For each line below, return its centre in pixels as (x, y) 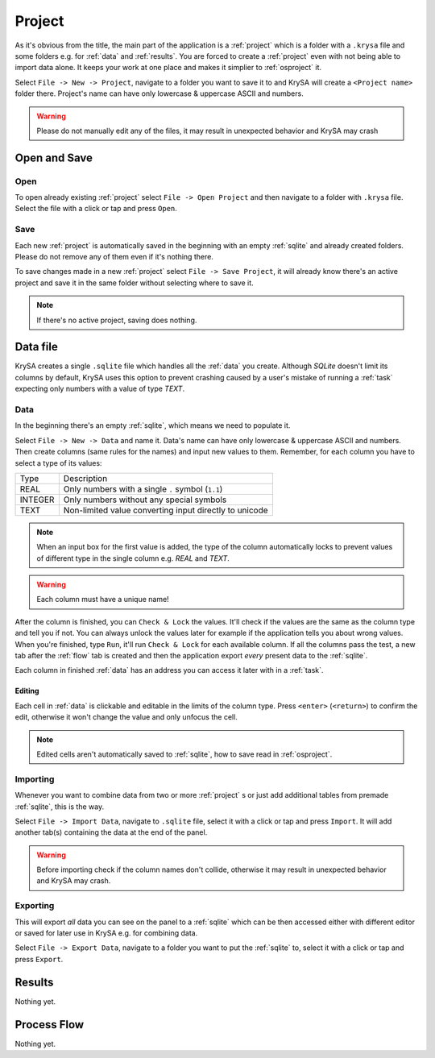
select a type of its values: (58, 463)
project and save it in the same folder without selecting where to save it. (134, 283)
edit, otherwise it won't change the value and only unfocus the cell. (126, 717)
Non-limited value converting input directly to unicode (166, 510)
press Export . (39, 959)
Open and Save (54, 158)
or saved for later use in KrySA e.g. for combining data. (106, 933)
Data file (36, 347)
